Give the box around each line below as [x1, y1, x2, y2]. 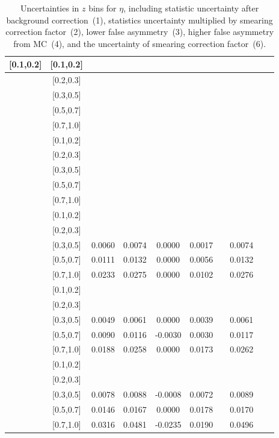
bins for [88, 2, 117, 14]
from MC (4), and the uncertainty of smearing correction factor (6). [13, 37, 266, 49]
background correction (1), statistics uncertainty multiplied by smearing [6, 13, 273, 26]
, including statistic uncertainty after [123, 2, 259, 14]
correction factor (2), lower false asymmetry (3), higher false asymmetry [5, 25, 274, 38]
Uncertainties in [20, 2, 79, 14]
